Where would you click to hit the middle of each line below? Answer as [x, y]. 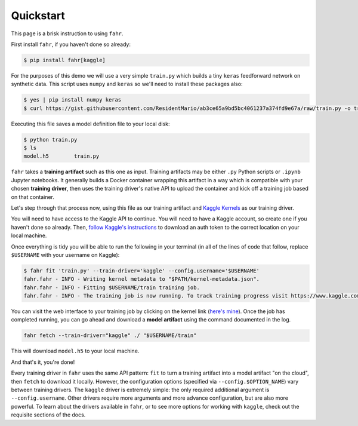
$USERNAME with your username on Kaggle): [65, 255]
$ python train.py [50, 140]
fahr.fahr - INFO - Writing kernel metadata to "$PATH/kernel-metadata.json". [141, 279]
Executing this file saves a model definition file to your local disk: [90, 124]
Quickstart [38, 16]
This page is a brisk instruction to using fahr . [67, 33]
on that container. [33, 197]
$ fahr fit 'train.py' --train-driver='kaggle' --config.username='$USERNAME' [141, 271]
